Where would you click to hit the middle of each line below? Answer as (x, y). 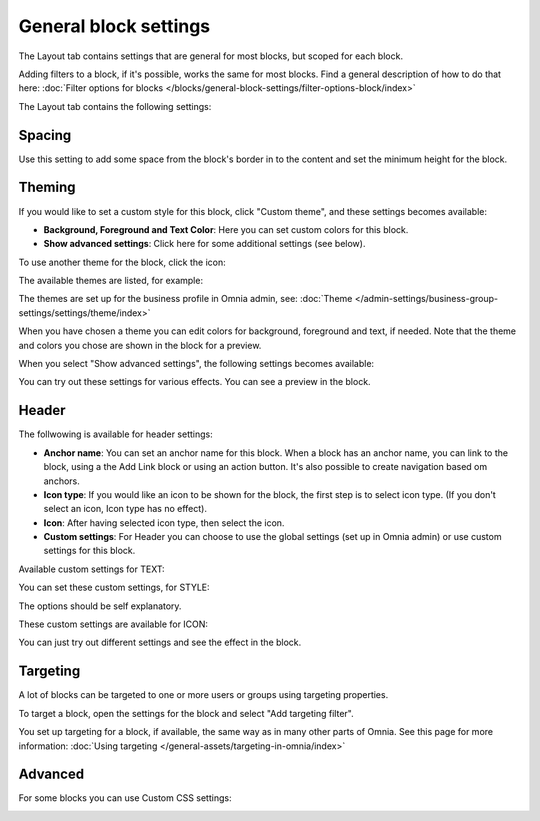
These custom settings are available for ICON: (113, 624)
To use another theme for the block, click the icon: (122, 262)
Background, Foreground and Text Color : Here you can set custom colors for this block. (226, 229)
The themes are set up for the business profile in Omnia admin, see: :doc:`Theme (185, 299)
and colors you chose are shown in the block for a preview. (140, 345)
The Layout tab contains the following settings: (115, 106)
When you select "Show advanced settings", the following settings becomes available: (196, 364)
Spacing (45, 135)
